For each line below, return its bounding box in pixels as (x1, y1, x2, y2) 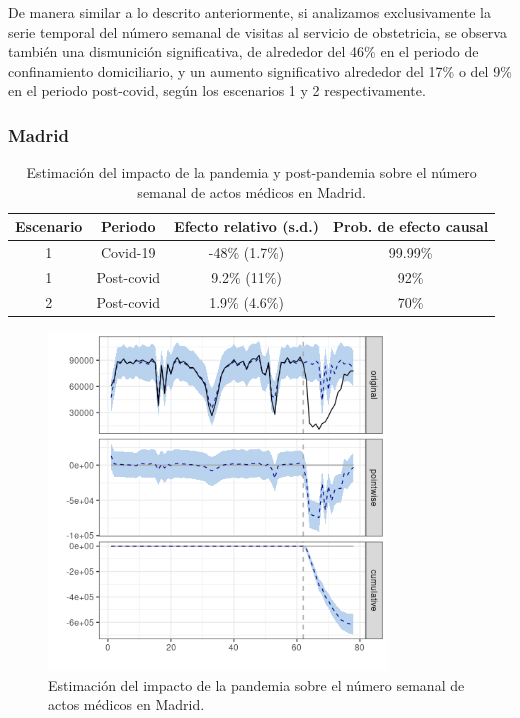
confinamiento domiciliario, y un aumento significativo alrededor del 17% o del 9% (8, 60, 512, 81)
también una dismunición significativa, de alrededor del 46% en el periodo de (8, 41, 479, 62)
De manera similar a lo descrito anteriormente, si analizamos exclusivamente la (8, 2, 491, 22)
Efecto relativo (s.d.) (174, 216, 320, 237)
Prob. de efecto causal (333, 216, 489, 237)
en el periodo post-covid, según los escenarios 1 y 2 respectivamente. (8, 80, 426, 101)
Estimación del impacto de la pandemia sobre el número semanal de (48, 674, 465, 695)
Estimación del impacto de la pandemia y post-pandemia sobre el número (26, 162, 477, 183)
